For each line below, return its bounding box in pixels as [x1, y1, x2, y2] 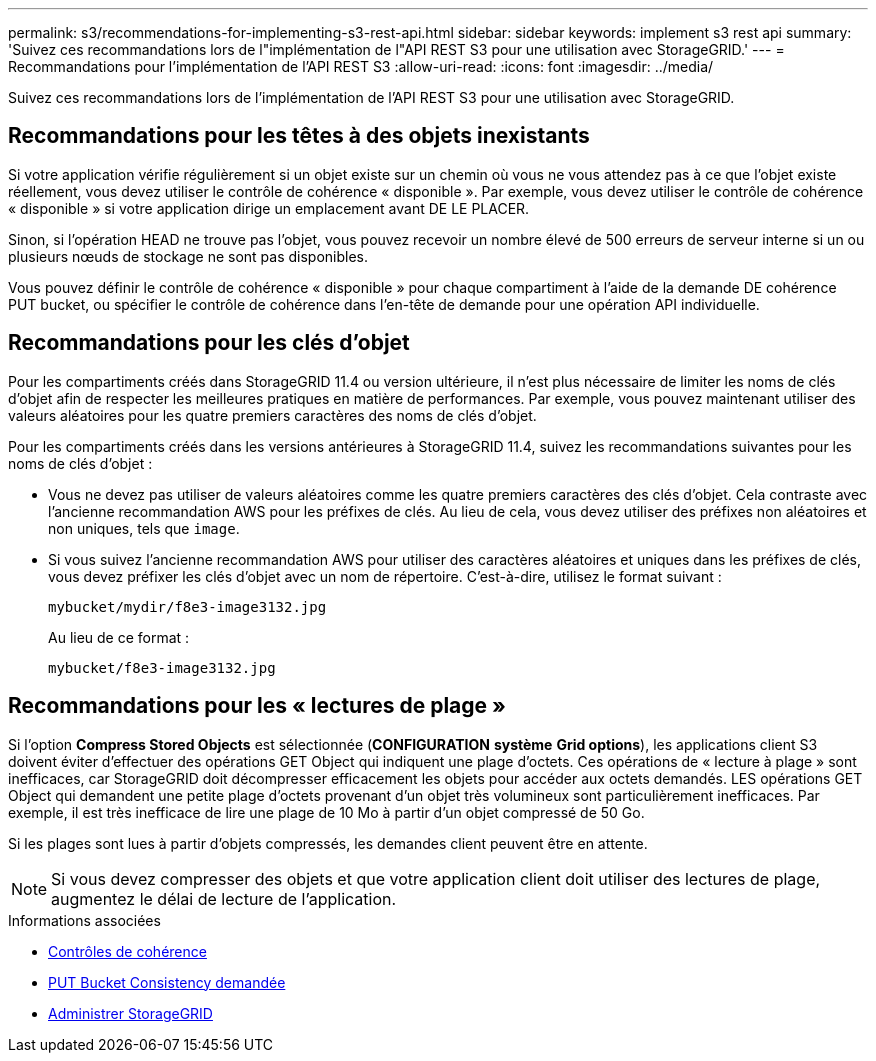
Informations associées [8, 911, 161, 929]
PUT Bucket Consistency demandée [48, 973, 286, 991]
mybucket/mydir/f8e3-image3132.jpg [48, 598, 327, 615]
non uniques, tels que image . [48, 519, 240, 537]
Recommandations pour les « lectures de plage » [8, 693, 506, 719]
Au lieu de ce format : [48, 628, 190, 646]
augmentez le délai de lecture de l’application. [51, 888, 397, 909]
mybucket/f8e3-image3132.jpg [48, 659, 276, 676]
